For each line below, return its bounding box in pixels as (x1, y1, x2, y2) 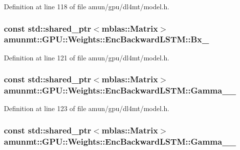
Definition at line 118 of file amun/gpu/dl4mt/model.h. (4, 1, 170, 11)
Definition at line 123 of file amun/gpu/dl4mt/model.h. (4, 103, 170, 113)
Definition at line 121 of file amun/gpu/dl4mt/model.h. (4, 52, 170, 62)
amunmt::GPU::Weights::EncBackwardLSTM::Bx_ (4, 33, 209, 45)
